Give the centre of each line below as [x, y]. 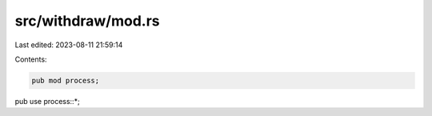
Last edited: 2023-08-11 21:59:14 [69, 45]
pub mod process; [66, 80]
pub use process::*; [47, 101]
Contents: [31, 59]
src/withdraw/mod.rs [87, 21]
